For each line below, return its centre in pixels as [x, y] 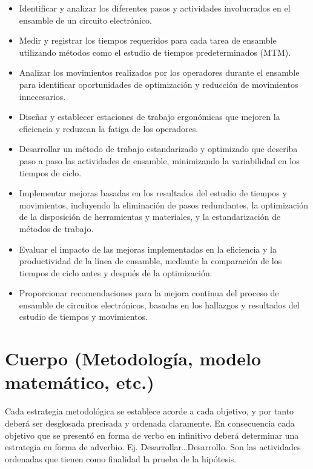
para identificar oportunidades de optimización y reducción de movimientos [159, 84]
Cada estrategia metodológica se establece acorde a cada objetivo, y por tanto [150, 411]
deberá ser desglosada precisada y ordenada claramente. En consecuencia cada [150, 423]
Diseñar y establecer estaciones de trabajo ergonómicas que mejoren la [150, 117]
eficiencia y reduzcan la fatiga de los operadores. [109, 128]
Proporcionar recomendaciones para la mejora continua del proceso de [149, 293]
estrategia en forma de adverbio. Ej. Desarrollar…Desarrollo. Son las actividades [153, 447]
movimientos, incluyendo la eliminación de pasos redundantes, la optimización [163, 205]
